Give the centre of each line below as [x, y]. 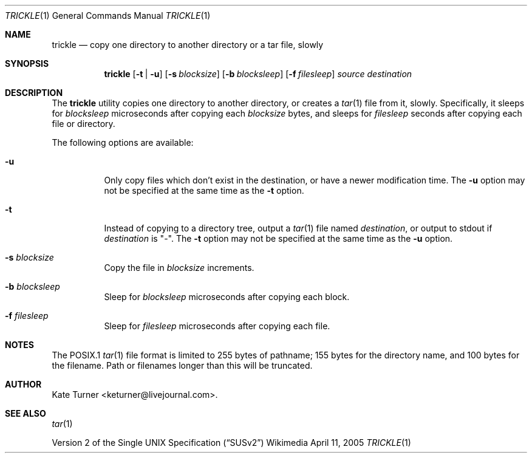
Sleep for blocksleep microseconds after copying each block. [227, 297]
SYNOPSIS [27, 63]
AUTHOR [23, 384]
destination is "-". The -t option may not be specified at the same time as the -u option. [278, 238]
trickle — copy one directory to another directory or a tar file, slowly [188, 45]
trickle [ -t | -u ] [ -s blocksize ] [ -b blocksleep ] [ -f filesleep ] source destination [258, 74]
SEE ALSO [26, 413]
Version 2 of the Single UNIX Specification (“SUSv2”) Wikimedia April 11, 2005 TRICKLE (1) [231, 443]
